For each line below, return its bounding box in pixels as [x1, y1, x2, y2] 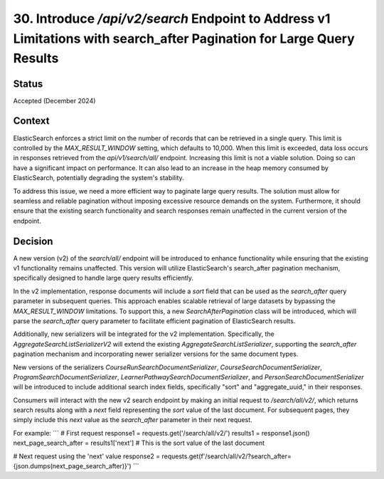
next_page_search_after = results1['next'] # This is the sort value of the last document [13, 438, 265, 448]
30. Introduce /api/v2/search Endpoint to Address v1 [13, 11, 331, 26]
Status [13, 78, 43, 90]
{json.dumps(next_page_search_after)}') [13, 462, 132, 470]
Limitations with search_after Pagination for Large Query [13, 31, 355, 46]
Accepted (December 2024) [13, 96, 96, 105]
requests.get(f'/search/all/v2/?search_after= [161, 452, 292, 460]
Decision [13, 235, 53, 247]
